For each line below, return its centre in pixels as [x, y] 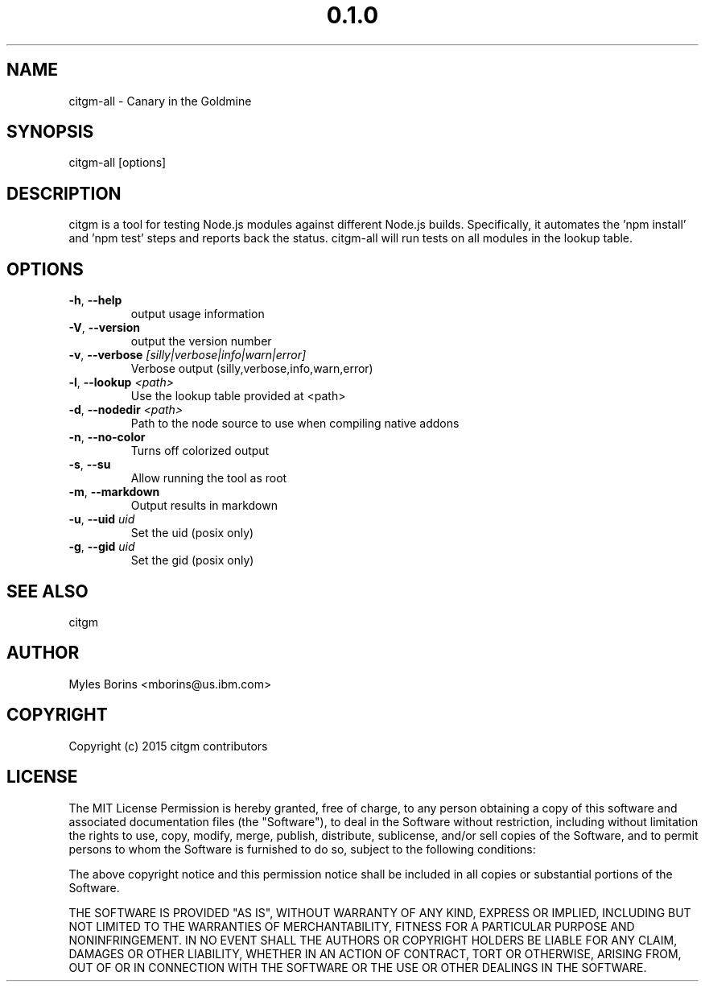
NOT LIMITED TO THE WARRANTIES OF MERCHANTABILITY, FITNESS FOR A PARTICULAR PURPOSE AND [352, 926]
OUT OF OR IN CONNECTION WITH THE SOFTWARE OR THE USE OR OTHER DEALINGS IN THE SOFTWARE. [358, 967]
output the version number [201, 341]
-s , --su [90, 465]
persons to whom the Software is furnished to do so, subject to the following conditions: [302, 849]
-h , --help [95, 300]
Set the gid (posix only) [192, 560]
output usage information [198, 314]
